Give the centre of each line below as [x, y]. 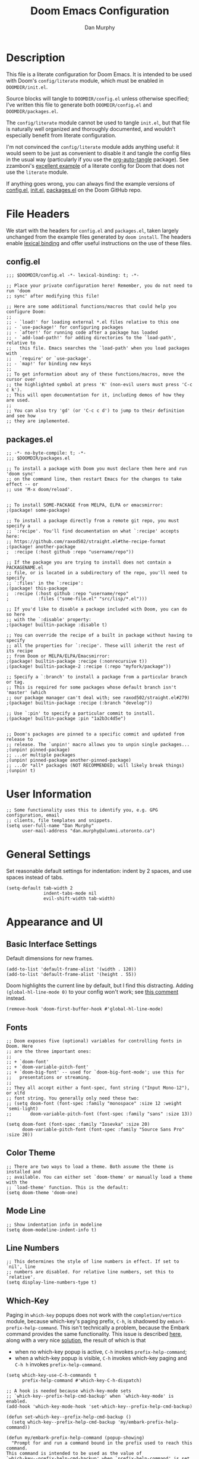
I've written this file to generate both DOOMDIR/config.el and [79, 105]
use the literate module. [37, 172]
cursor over [21, 380]
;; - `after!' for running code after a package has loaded [82, 333]
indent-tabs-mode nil [70, 894]
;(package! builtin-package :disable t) [57, 625]
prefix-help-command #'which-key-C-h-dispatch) [82, 1381]
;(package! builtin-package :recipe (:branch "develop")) [79, 703]
